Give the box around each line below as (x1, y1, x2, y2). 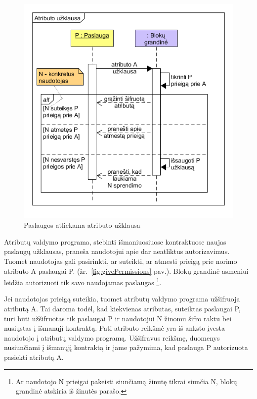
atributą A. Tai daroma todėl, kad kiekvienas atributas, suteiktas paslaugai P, (4, 303, 241, 314)
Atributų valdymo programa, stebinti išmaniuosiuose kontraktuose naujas (4, 236, 226, 247)
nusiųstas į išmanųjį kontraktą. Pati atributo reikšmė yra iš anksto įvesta (4, 323, 225, 333)
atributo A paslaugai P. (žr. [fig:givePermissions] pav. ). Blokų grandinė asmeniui (4, 265, 249, 276)
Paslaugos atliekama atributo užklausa (24, 220, 140, 230)
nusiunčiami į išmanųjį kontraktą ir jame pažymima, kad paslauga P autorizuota (4, 342, 248, 352)
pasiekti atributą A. (4, 352, 64, 362)
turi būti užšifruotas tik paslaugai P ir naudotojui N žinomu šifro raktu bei (4, 313, 232, 323)
